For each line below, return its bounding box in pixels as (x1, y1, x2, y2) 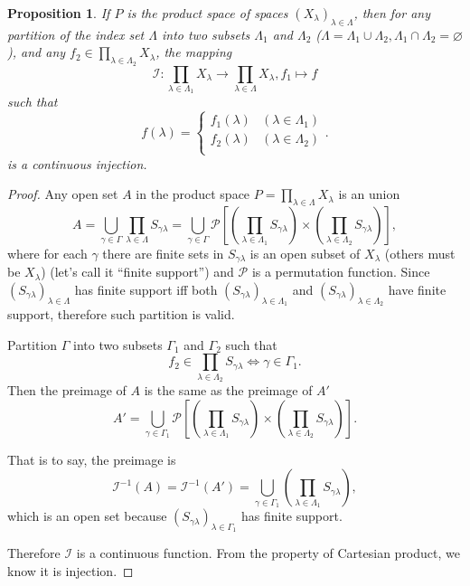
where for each (7, 243, 88, 262)
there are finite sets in (102, 243, 224, 262)
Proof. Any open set (7, 184, 118, 203)
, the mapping (155, 43, 232, 61)
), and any (7, 43, 66, 61)
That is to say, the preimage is (7, 449, 176, 468)
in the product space (136, 184, 250, 203)
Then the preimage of (7, 381, 127, 400)
